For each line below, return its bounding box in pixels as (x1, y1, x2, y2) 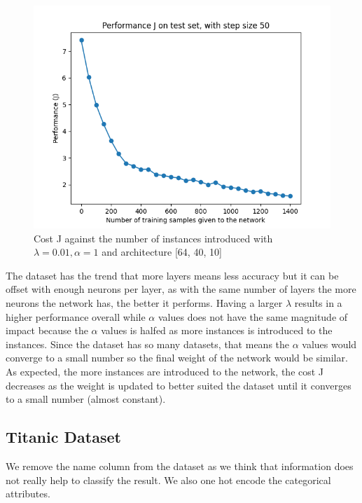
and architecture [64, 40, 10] (102, 244, 222, 259)
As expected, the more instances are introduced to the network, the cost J (6, 364, 324, 378)
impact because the (6, 323, 88, 338)
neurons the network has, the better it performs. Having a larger (6, 295, 283, 310)
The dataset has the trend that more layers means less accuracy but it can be (6, 268, 339, 282)
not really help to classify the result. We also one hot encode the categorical (6, 472, 331, 487)
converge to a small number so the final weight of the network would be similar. (6, 350, 348, 365)
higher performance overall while (6, 309, 146, 324)
